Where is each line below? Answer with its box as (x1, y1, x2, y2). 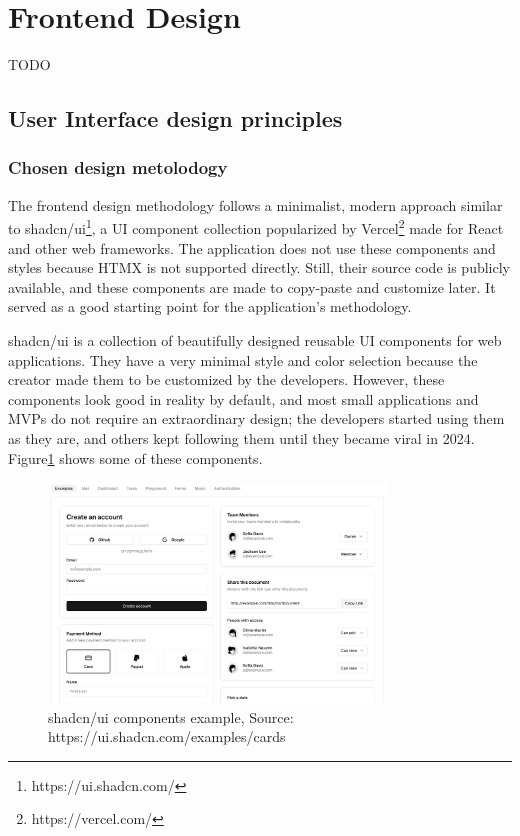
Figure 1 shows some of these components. (8, 447, 263, 468)
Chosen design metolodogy (8, 155, 228, 180)
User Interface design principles (8, 103, 343, 134)
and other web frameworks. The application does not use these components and (8, 237, 496, 258)
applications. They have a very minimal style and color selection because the (8, 349, 478, 370)
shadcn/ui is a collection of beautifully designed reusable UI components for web (8, 329, 502, 350)
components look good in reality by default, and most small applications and (8, 388, 479, 409)
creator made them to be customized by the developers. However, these (8, 369, 445, 390)
